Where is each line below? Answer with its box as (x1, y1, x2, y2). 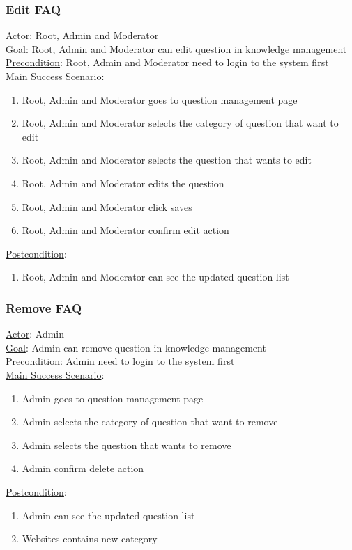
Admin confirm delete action (22, 461, 144, 476)
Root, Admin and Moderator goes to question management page (22, 92, 298, 107)
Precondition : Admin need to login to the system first (6, 354, 235, 368)
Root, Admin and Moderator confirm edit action (22, 223, 229, 237)
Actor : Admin (6, 327, 65, 341)
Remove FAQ (6, 299, 82, 316)
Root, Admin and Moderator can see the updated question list (22, 269, 289, 284)
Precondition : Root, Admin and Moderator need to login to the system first (6, 55, 329, 70)
